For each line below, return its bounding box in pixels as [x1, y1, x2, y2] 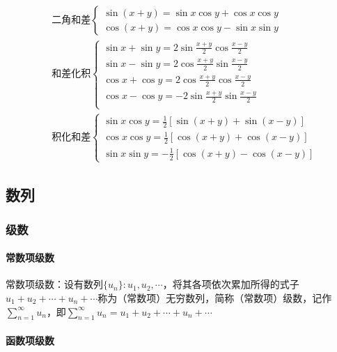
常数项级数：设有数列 [6, 277, 103, 291]
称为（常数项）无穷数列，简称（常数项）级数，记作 [97, 290, 332, 305]
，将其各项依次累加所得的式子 [162, 277, 299, 291]
